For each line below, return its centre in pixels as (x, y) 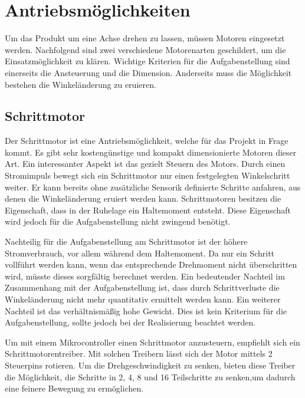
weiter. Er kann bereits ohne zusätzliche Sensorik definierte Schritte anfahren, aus (153, 187)
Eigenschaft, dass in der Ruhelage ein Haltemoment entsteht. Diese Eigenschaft (148, 210)
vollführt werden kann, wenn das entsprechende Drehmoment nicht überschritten (151, 264)
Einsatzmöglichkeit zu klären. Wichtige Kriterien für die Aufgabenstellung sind (147, 61)
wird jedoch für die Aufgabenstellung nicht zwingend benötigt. (118, 221)
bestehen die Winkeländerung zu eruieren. (81, 84)
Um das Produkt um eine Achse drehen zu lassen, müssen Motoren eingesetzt (145, 38)
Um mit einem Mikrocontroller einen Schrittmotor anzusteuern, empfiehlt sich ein (152, 342)
